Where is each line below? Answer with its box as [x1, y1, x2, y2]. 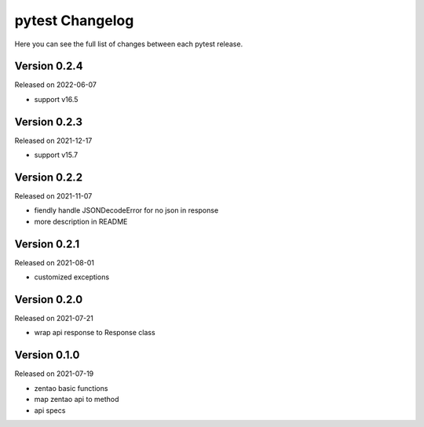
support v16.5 [34, 94, 79, 104]
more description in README [34, 217, 128, 226]
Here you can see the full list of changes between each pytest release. [14, 39, 243, 49]
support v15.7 [34, 150, 79, 160]
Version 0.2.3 [14, 115, 82, 129]
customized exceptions [34, 272, 110, 282]
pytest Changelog [14, 12, 134, 29]
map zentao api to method [34, 395, 119, 404]
